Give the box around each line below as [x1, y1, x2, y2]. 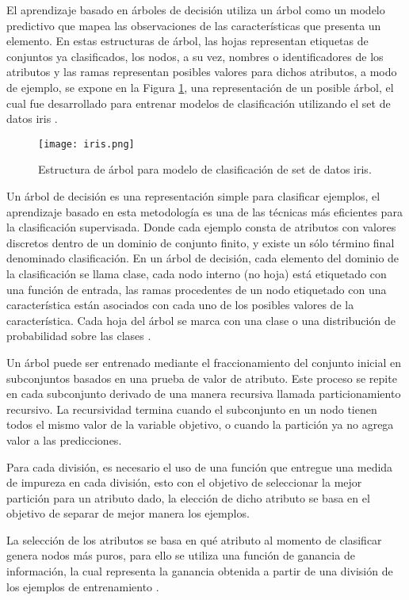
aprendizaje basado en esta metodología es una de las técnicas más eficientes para [6, 203, 403, 220]
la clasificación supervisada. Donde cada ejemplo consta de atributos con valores [6, 219, 396, 235]
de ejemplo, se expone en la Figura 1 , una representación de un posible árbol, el [6, 78, 394, 95]
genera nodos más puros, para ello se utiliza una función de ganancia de [6, 547, 355, 564]
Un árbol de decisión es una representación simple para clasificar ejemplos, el [6, 188, 380, 204]
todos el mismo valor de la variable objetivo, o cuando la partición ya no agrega [6, 416, 394, 433]
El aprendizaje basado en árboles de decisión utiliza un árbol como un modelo [6, 2, 385, 17]
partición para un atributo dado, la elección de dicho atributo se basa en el [6, 489, 370, 506]
